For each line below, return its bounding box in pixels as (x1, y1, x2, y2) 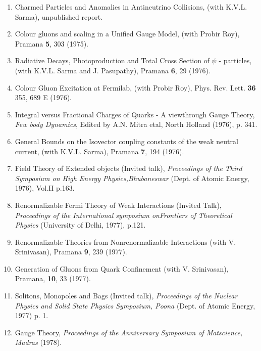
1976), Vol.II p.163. (15, 183, 75, 193)
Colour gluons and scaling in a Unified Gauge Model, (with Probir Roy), (15, 28, 240, 39)
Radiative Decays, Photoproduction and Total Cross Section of (15, 55, 210, 66)
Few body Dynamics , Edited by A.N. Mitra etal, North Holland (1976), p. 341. (15, 119, 257, 129)
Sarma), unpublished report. (15, 11, 103, 22)
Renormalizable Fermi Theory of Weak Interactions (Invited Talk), (15, 199, 222, 210)
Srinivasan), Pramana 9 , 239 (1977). (15, 246, 127, 257)
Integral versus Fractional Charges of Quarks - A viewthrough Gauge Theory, (15, 109, 255, 119)
